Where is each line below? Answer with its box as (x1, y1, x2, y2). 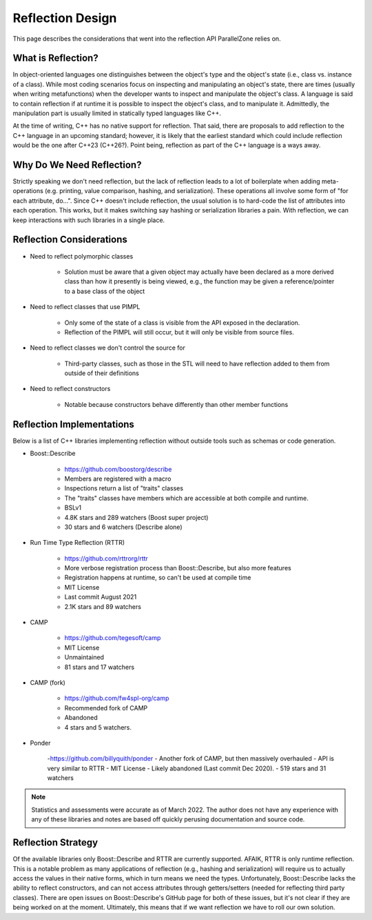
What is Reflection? (12, 52, 99, 64)
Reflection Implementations (12, 418, 134, 430)
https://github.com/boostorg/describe (64, 465, 172, 473)
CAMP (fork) (30, 678, 65, 686)
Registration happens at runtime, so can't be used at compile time (64, 573, 251, 582)
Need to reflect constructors (30, 385, 111, 393)
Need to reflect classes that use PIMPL (30, 303, 141, 311)
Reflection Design (12, 10, 117, 26)
